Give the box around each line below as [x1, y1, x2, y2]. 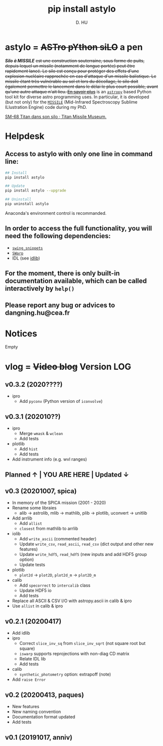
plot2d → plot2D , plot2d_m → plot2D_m [19, 572, 96, 578]
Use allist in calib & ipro [12, 603, 63, 609]
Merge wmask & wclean [19, 431, 63, 436]
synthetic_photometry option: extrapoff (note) [19, 672, 111, 677]
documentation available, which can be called [5, 277, 147, 285]
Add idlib [12, 630, 30, 636]
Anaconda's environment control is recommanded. [5, 210, 107, 216]
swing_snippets [12, 245, 43, 251]
